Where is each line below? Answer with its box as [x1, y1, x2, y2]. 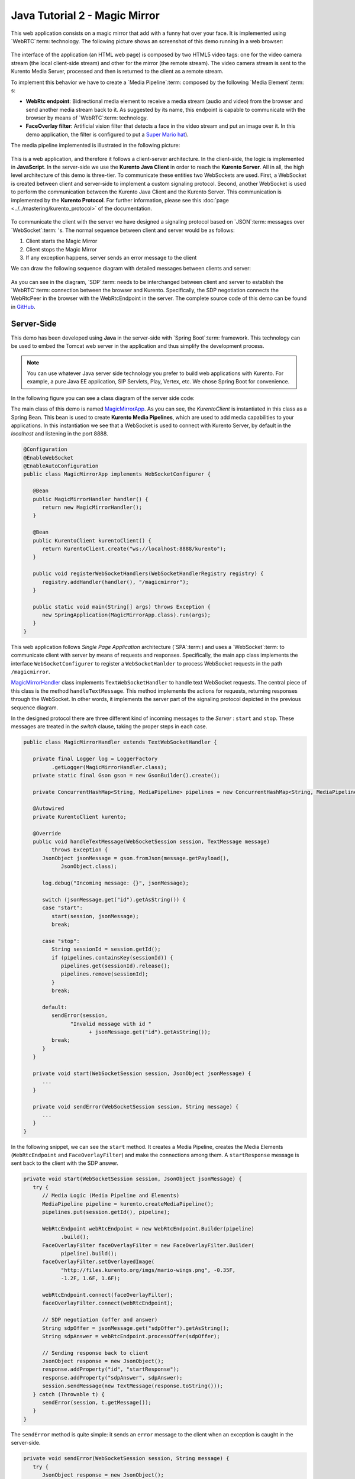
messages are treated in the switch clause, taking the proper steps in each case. [11, 723, 208, 730]
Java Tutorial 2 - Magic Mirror [11, 9, 160, 22]
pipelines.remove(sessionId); [60, 971, 149, 977]
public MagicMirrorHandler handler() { [33, 496, 149, 502]
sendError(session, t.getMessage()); [42, 1399, 152, 1406]
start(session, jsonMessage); [51, 913, 139, 919]
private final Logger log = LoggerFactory [33, 755, 158, 763]
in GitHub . [11, 303, 35, 310]
